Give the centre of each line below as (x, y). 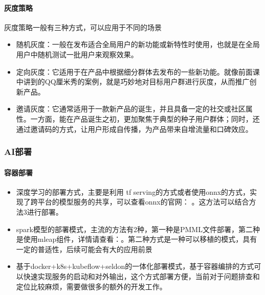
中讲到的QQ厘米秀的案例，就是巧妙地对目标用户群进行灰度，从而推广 (133, 82)
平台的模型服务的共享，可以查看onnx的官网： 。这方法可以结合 (143, 202)
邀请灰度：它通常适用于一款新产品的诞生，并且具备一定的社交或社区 (131, 109)
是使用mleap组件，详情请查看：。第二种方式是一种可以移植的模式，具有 (137, 239)
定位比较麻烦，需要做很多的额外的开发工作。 (91, 286)
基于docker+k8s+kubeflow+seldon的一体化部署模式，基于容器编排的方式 (135, 266)
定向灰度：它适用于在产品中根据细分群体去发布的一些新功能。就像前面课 (138, 71)
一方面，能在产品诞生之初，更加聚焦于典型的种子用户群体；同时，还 (145, 118)
